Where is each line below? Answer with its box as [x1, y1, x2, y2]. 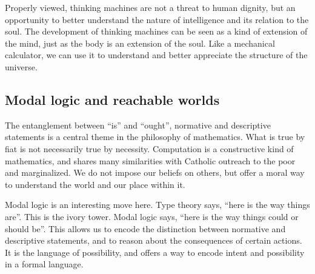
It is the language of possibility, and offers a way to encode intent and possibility [5, 246, 305, 258]
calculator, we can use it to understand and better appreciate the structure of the [5, 48, 308, 61]
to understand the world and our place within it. [5, 178, 185, 190]
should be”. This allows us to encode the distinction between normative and [5, 222, 286, 235]
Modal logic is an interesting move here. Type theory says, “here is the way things [5, 198, 310, 211]
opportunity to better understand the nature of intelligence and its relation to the [5, 13, 309, 25]
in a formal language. [5, 258, 84, 270]
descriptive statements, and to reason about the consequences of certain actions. [5, 234, 302, 247]
